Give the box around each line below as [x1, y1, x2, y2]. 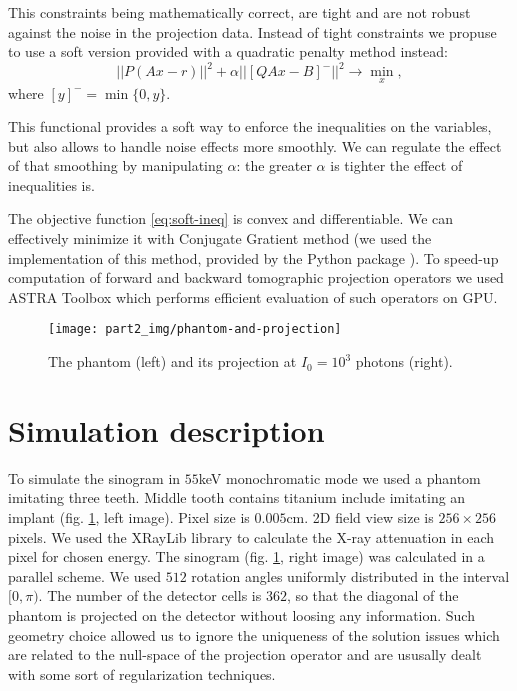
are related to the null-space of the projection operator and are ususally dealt [8, 644, 482, 665]
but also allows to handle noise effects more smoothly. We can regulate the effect [8, 135, 502, 156]
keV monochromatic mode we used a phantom [198, 467, 481, 488]
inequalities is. [8, 174, 95, 195]
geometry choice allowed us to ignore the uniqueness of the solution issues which [8, 624, 500, 645]
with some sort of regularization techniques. [8, 663, 276, 684]
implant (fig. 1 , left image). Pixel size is [8, 507, 250, 527]
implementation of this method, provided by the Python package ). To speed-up [8, 247, 499, 268]
